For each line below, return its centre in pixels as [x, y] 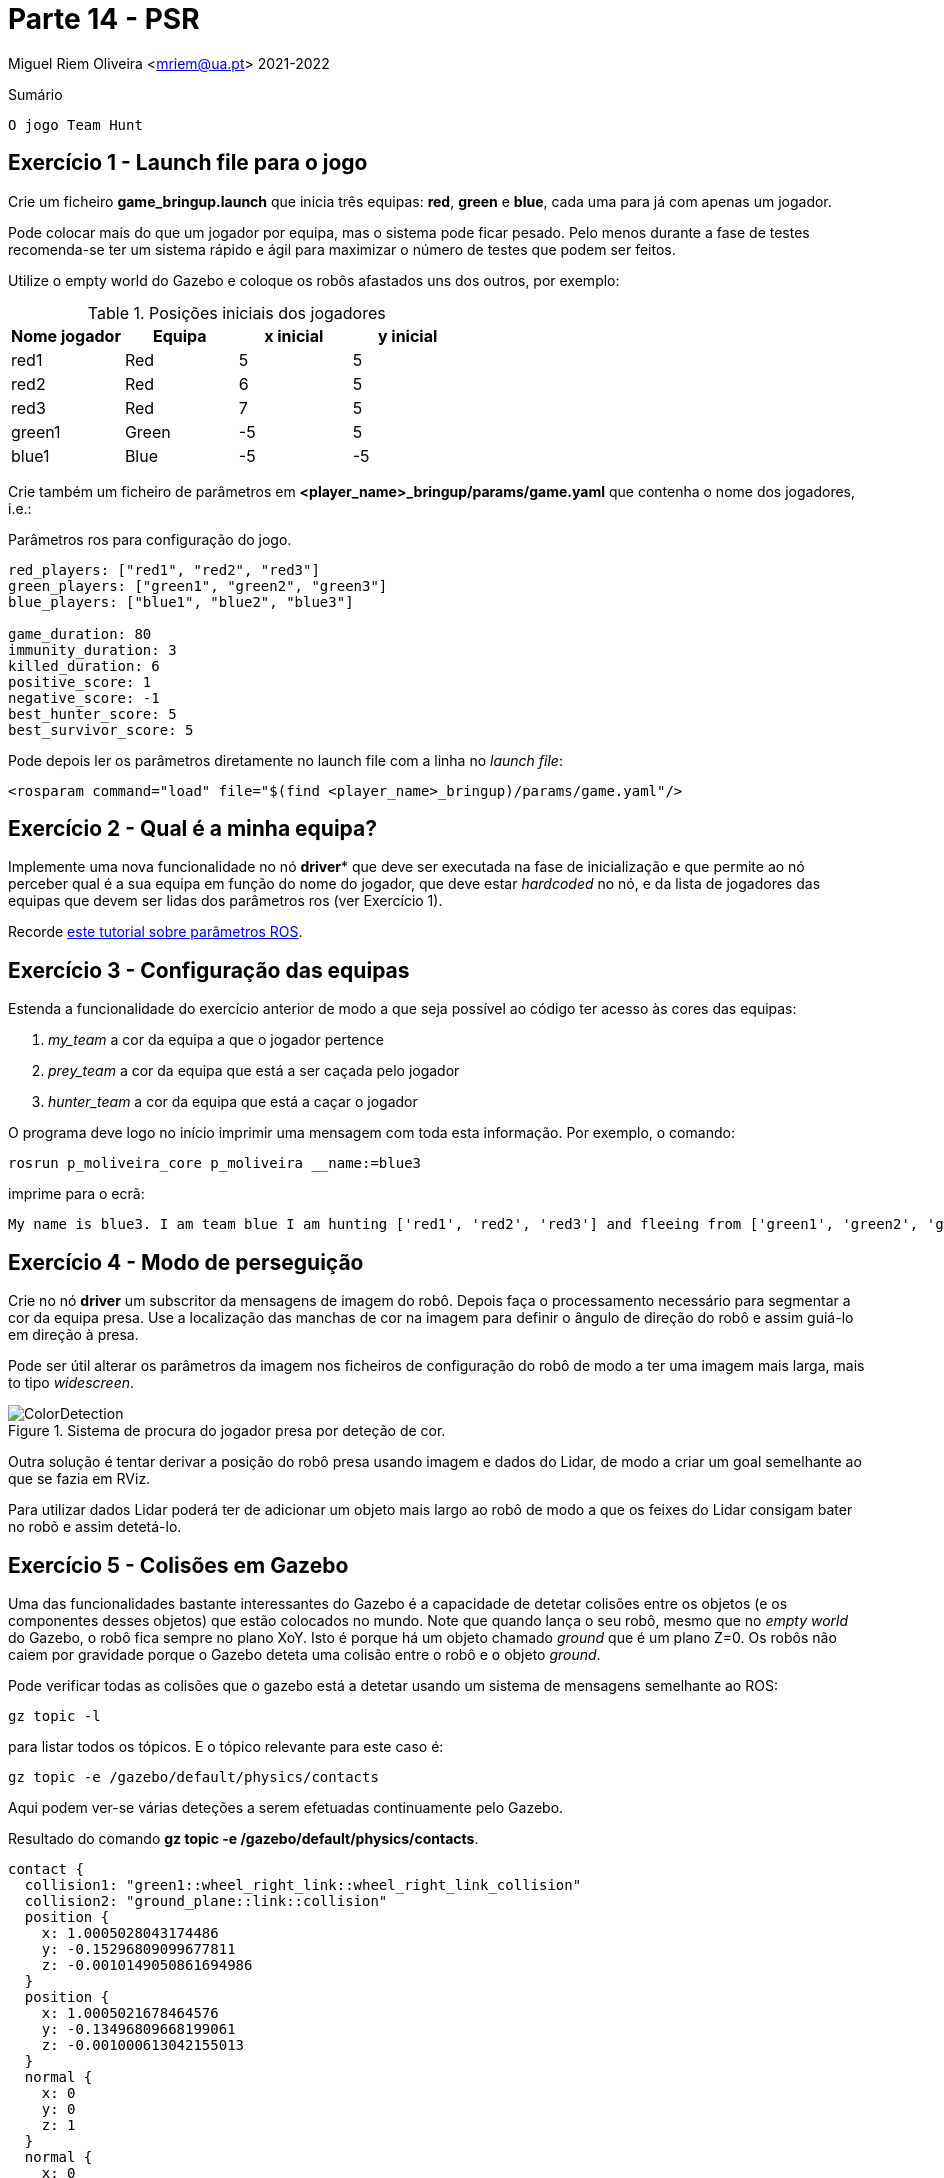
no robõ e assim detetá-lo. [95, 1527]
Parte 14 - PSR [104, 19]
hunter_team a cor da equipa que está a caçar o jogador [233, 1102]
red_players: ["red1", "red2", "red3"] [164, 569]
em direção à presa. [73, 1335]
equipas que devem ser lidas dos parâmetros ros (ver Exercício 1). [225, 901]
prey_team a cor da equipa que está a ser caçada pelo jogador [254, 1071]
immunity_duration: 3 [92, 649]
